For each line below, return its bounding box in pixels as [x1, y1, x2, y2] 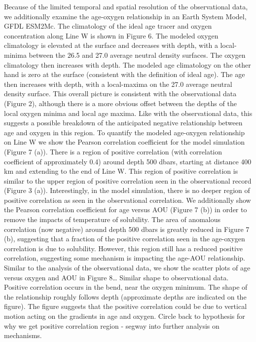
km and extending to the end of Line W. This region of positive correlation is [4, 166, 238, 176]
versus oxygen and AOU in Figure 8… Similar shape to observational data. [4, 272, 229, 282]
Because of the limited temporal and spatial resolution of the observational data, [4, 1, 248, 11]
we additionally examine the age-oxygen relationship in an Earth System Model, [4, 11, 247, 21]
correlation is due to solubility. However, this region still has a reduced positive [4, 243, 243, 253]
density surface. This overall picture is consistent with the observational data [4, 88, 237, 99]
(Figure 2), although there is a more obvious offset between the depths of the [4, 98, 237, 108]
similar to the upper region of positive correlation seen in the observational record [4, 175, 252, 186]
